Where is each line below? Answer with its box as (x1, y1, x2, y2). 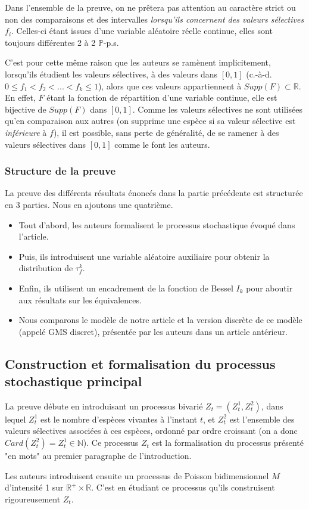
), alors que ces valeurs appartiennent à (98, 79, 242, 92)
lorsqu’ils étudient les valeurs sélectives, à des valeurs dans (5, 67, 217, 80)
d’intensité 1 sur (5, 481, 64, 494)
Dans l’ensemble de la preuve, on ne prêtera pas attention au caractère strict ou (5, 1, 296, 13)
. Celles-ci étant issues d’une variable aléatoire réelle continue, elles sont (11, 24, 273, 37)
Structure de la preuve (5, 163, 116, 178)
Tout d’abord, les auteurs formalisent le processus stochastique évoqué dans (18, 218, 295, 231)
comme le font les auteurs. (114, 138, 210, 150)
